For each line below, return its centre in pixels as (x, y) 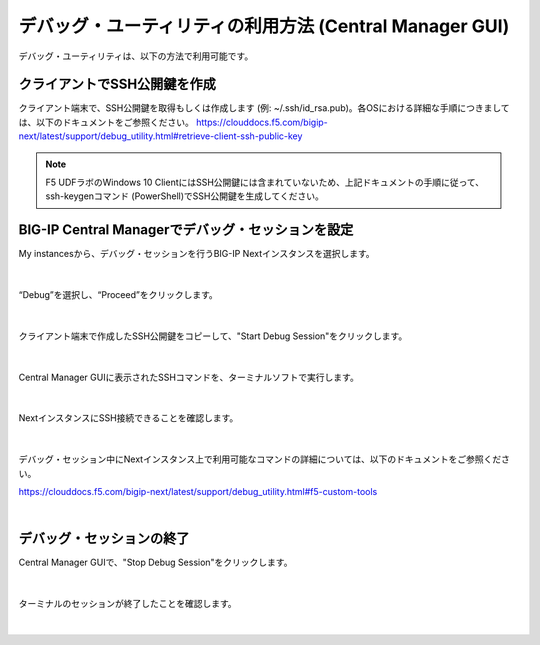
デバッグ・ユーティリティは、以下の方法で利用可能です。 (136, 56)
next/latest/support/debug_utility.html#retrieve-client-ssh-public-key (160, 136)
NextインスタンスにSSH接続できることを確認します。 (128, 418)
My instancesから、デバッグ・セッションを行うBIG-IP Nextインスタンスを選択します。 (196, 254)
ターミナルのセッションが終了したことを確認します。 (127, 604)
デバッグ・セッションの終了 (104, 538)
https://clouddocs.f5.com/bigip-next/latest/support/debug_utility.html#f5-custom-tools (198, 491)
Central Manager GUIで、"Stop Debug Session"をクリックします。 (155, 562)
